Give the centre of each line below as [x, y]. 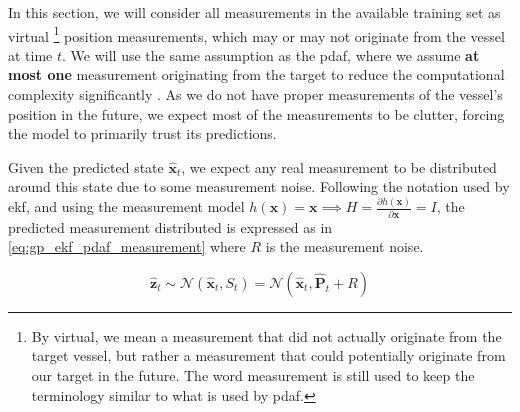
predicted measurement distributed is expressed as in [170, 226]
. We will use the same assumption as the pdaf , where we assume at [271, 54]
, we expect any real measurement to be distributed [339, 166]
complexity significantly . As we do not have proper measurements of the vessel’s [255, 94]
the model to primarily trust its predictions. [142, 133]
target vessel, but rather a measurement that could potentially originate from [268, 355]
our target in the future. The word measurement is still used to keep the [253, 375]
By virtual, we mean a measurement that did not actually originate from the [266, 335]
